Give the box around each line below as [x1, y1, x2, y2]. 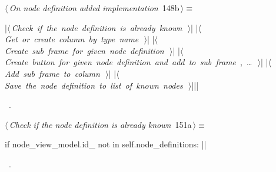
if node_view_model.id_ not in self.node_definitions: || [5, 138, 207, 150]
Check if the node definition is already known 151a [9, 118, 192, 130]
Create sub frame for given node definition [5, 44, 164, 56]
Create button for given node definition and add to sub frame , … [5, 56, 252, 68]
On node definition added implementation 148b [9, 2, 179, 14]
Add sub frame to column [5, 67, 100, 79]
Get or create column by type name [5, 33, 139, 45]
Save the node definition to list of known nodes [5, 79, 183, 91]
